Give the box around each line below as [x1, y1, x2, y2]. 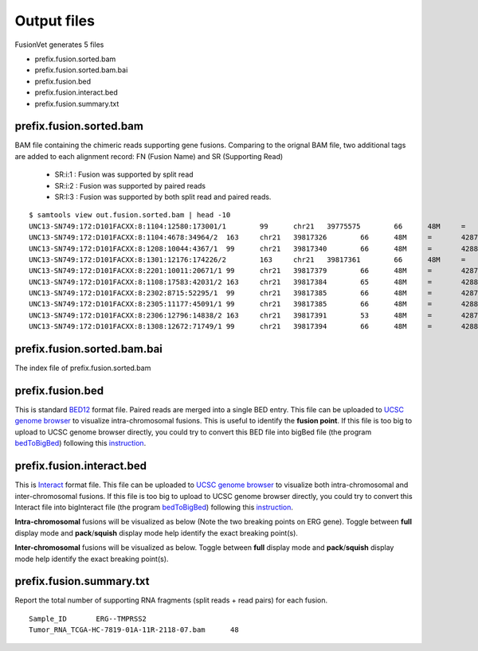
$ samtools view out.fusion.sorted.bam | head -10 [29, 211, 231, 220]
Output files [14, 12, 96, 29]
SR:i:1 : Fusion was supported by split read [54, 170, 194, 179]
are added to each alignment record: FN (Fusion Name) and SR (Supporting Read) [14, 151, 284, 161]
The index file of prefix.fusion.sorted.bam [14, 363, 151, 373]
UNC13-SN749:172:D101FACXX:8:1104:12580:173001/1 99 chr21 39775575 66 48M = [29, 221, 466, 231]
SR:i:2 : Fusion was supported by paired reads [54, 181, 206, 190]
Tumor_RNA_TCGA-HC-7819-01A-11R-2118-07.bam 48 [29, 626, 239, 634]
